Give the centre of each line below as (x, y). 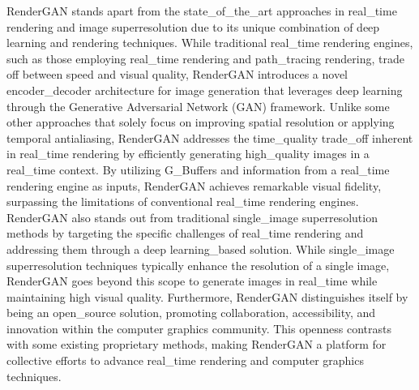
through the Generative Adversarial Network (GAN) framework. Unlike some (198, 106)
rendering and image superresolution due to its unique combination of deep (193, 26)
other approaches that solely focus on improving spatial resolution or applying (201, 122)
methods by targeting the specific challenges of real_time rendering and (185, 233)
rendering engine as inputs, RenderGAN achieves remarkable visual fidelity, (194, 185)
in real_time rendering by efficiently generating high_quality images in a (188, 154)
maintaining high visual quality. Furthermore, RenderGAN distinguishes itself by (207, 296)
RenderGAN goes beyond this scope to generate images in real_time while (192, 281)
